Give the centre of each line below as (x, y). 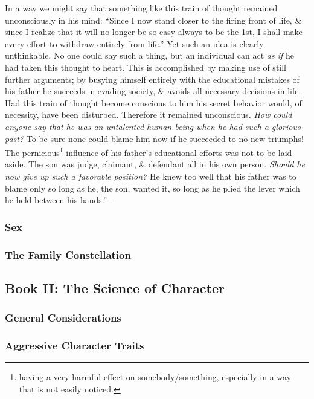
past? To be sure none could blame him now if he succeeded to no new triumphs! (154, 138)
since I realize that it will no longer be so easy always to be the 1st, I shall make (154, 32)
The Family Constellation (68, 254)
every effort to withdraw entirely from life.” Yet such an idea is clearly (134, 43)
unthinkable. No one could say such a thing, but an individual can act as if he (149, 55)
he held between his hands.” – (59, 200)
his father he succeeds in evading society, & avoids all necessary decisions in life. (153, 91)
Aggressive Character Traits (75, 345)
